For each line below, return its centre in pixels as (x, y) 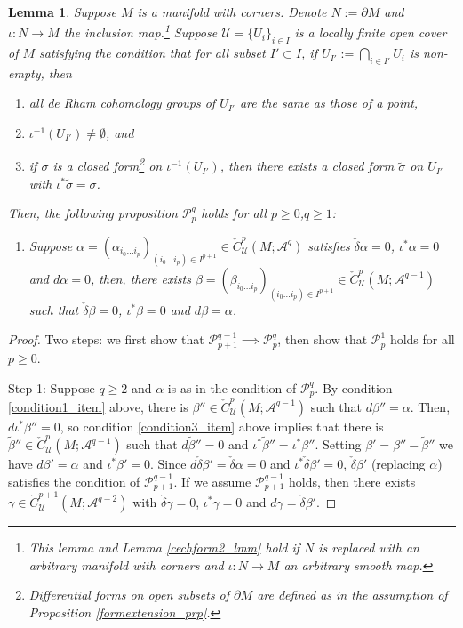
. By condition (354, 387)
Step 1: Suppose (52, 387)
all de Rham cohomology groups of (122, 103)
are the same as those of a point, (329, 103)
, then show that (323, 339)
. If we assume (212, 481)
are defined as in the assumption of (352, 595)
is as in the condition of (232, 387)
